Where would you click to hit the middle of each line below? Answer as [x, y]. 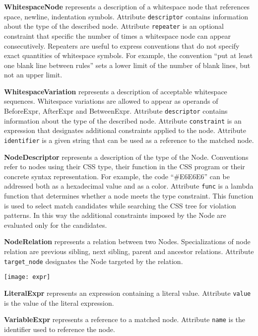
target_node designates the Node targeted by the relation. [94, 261]
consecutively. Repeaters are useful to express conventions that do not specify [122, 45]
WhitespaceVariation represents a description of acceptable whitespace [116, 91]
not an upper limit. [33, 75]
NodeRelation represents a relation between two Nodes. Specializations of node [127, 241]
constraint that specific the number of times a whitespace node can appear [117, 35]
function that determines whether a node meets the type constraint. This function [129, 196]
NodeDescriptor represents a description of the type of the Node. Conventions [126, 157]
